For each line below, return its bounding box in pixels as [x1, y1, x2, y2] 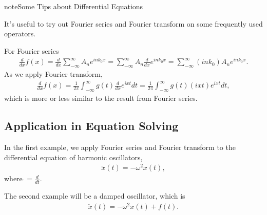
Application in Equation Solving [4, 118, 179, 134]
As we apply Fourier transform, [4, 69, 103, 79]
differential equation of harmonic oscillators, [4, 152, 143, 162]
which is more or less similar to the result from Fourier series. [4, 93, 198, 103]
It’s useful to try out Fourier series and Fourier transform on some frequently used [4, 18, 263, 29]
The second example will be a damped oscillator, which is [4, 190, 185, 201]
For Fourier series [4, 45, 59, 56]
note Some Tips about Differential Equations [4, 1, 143, 11]
